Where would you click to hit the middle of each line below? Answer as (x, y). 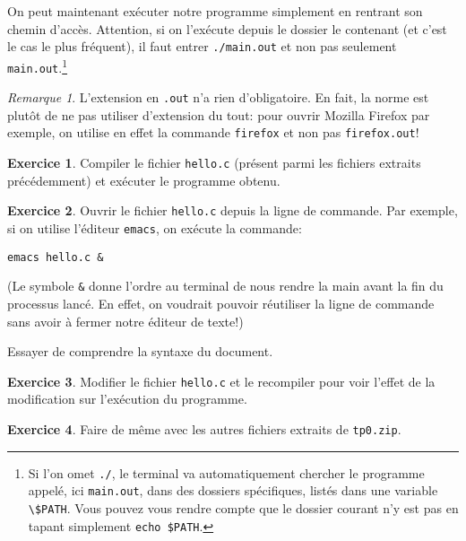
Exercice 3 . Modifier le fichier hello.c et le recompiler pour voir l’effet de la (221, 381)
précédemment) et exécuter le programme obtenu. (144, 180)
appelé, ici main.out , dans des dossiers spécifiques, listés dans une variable (233, 490)
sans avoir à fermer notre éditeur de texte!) (125, 321)
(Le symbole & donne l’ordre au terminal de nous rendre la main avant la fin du (225, 286)
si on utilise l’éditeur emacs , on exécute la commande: (155, 227)
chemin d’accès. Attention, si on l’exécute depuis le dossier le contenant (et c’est (227, 28)
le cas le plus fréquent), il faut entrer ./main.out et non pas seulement (202, 46)
